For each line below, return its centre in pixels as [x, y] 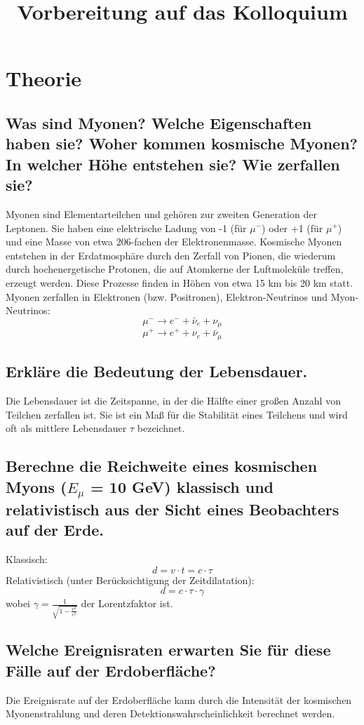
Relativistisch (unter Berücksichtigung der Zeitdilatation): [130, 580]
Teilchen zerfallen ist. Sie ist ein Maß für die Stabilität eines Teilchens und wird [177, 414]
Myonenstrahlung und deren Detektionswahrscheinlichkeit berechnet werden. [170, 713]
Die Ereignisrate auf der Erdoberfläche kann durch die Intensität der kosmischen [179, 699]
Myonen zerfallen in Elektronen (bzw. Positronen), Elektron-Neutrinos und [167, 296]
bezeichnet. [161, 428]
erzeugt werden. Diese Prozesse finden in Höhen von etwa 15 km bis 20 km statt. [180, 282]
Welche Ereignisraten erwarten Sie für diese [168, 650]
